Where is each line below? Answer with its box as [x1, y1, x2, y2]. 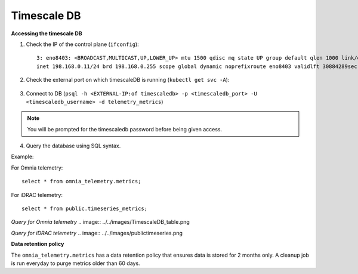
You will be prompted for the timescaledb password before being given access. [27, 125, 223, 133]
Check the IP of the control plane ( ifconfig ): [26, 41, 140, 48]
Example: [11, 153, 34, 161]
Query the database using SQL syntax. [26, 142, 121, 149]
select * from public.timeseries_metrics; [21, 205, 148, 212]
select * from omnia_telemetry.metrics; [21, 178, 141, 185]
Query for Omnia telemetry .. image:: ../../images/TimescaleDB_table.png [11, 218, 190, 226]
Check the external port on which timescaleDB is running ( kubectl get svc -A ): [26, 76, 230, 84]
